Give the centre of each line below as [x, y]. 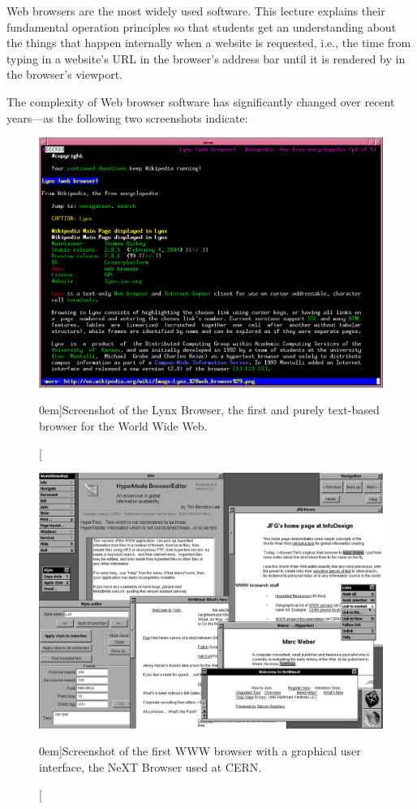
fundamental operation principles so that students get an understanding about [202, 26]
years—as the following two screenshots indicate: [127, 117]
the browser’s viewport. [64, 74]
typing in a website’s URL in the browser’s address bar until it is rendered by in [206, 58]
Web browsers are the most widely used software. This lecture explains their [196, 11]
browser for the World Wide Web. [123, 425]
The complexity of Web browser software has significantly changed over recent [201, 101]
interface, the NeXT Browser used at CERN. [150, 767]
